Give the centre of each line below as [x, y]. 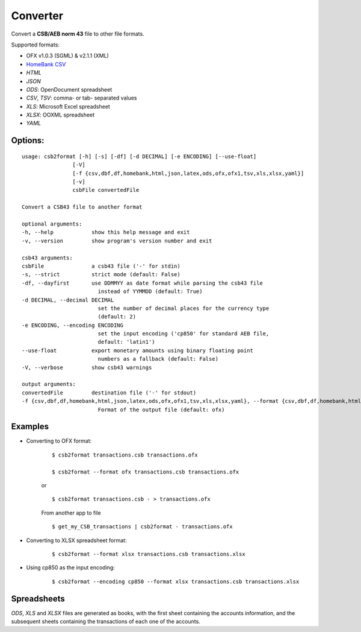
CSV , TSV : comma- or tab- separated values [82, 98]
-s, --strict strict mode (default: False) [101, 275]
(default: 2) [117, 317]
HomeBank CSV [46, 64]
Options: [28, 141]
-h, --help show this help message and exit [106, 232]
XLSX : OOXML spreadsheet [60, 115]
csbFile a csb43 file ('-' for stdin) [101, 266]
